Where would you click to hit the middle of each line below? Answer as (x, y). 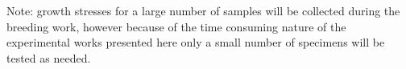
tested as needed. (49, 57)
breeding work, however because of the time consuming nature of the (176, 26)
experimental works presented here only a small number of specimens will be (196, 42)
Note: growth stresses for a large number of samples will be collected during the (203, 10)
